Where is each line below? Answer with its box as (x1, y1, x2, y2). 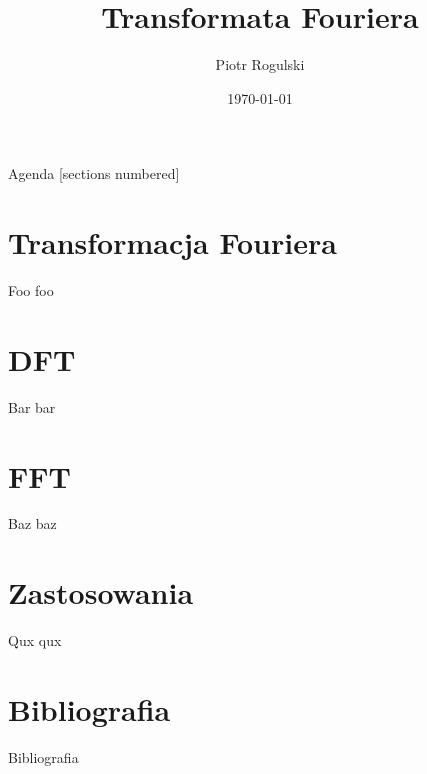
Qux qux (8, 630, 62, 651)
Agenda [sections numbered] (8, 163, 180, 184)
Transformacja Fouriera (8, 222, 337, 263)
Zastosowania (8, 572, 194, 613)
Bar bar (8, 396, 56, 417)
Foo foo (8, 280, 54, 301)
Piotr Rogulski (215, 54, 305, 75)
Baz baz (8, 513, 57, 534)
